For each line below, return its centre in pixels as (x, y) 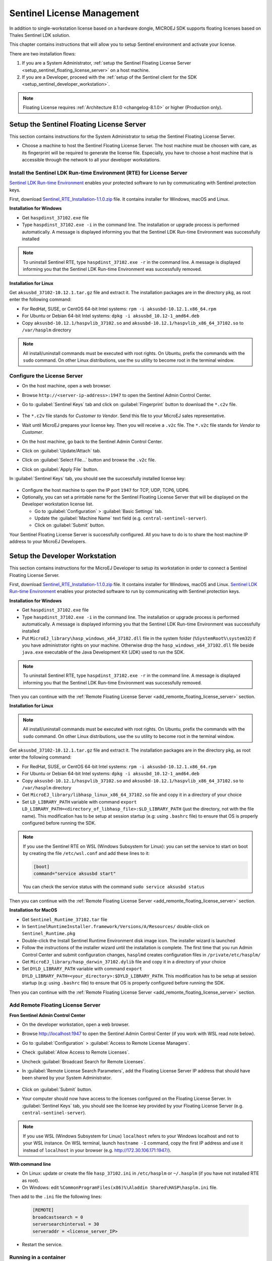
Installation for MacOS (33, 910)
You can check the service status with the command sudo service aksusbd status (114, 887)
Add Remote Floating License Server (55, 1005)
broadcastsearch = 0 (58, 1217)
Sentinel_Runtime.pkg (49, 934)
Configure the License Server (46, 376)
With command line (30, 1164)
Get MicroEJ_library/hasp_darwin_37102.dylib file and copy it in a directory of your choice (124, 961)
